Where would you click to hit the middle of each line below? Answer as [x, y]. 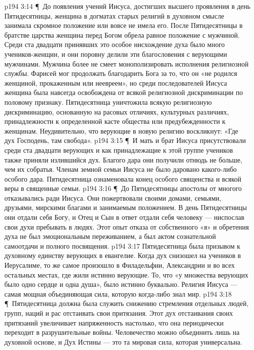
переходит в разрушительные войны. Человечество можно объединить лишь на [122, 332]
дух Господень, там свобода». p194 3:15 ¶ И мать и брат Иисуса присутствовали [125, 140]
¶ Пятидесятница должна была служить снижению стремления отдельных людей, [127, 303]
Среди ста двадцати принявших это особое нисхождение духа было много [115, 44]
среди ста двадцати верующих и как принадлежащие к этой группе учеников [119, 150]
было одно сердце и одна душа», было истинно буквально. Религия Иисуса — [121, 284]
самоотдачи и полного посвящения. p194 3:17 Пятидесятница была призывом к [122, 245]
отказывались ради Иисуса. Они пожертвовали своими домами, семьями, [113, 198]
